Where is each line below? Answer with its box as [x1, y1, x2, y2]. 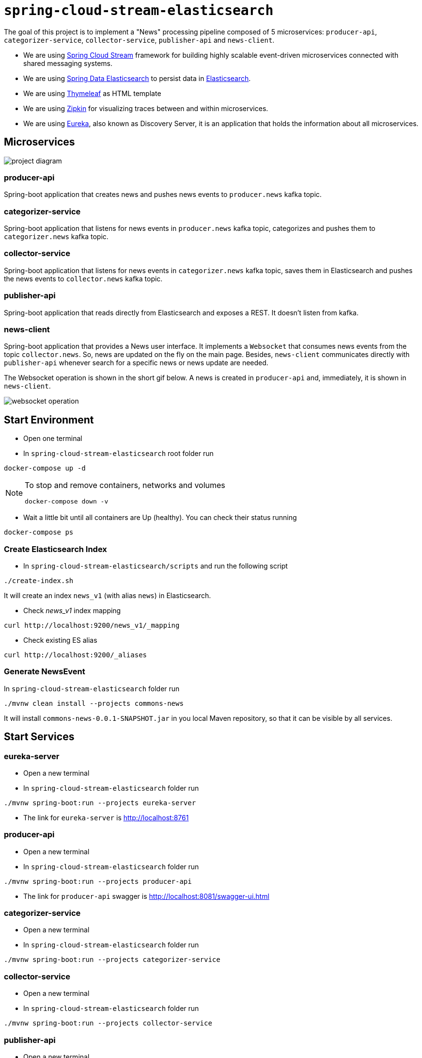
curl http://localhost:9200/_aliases [4, 651, 147, 659]
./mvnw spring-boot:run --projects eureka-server [4, 798, 196, 807]
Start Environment [4, 413, 94, 426]
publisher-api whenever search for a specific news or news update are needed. [4, 358, 268, 367]
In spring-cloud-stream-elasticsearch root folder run [23, 449, 214, 458]
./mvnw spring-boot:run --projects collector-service [4, 1019, 212, 1027]
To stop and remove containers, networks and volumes [25, 480, 225, 490]
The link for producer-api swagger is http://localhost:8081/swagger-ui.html [23, 892, 269, 900]
